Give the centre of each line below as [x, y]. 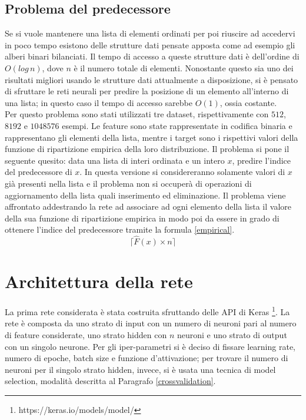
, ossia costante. [248, 102]
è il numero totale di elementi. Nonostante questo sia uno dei [184, 67]
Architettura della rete [99, 281]
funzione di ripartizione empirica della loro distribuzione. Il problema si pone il [147, 149]
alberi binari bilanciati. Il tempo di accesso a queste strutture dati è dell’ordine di [152, 56]
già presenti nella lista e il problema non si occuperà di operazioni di [128, 183]
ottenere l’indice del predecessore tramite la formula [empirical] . [120, 229]
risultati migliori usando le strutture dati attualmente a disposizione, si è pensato [152, 79]
